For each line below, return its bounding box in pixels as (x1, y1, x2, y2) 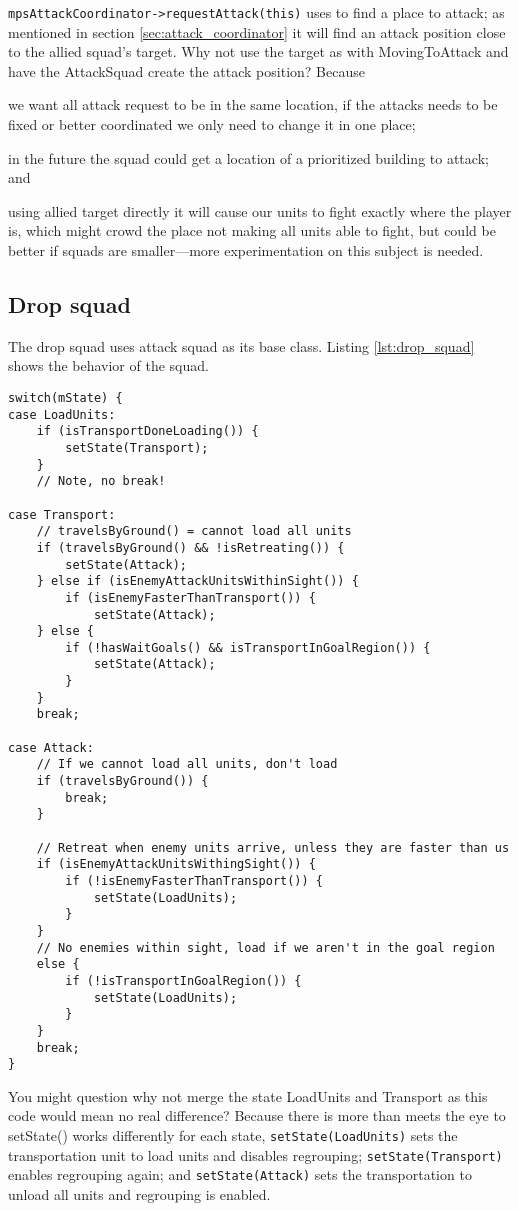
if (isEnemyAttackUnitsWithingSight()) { (36, 857, 316, 872)
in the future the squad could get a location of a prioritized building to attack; (8, 147, 489, 168)
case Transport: (8, 507, 116, 522)
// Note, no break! (36, 474, 166, 489)
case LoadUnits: (8, 407, 116, 422)
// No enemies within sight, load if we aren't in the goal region (36, 940, 495, 955)
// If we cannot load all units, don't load (36, 757, 338, 772)
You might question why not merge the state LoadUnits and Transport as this (8, 1085, 488, 1106)
